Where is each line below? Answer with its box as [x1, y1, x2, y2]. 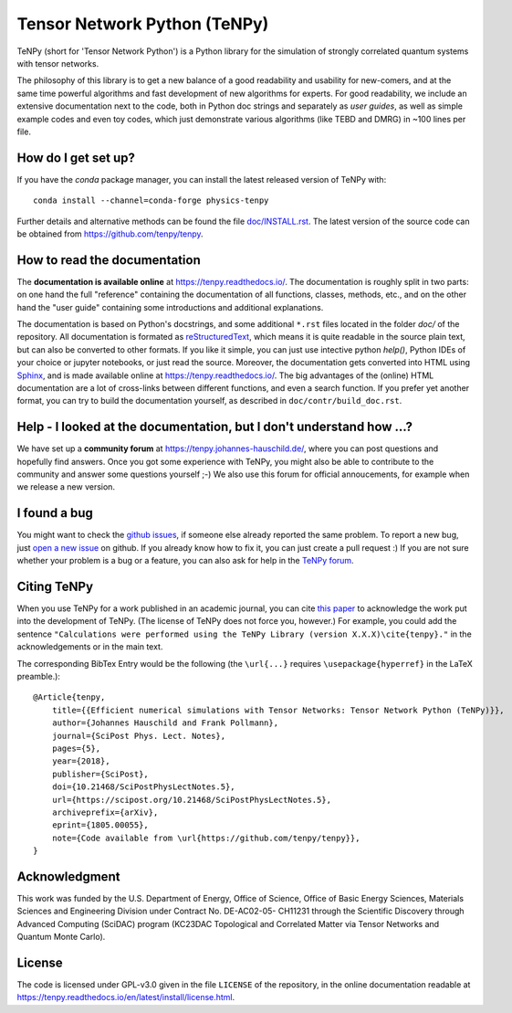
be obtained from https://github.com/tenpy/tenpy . [16, 228, 204, 239]
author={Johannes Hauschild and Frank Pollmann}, [51, 718, 278, 728]
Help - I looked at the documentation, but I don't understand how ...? [16, 419, 413, 435]
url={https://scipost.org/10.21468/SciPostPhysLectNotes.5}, [51, 795, 332, 805]
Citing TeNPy [16, 578, 94, 594]
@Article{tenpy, [33, 692, 106, 702]
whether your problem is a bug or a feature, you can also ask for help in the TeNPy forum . [16, 555, 355, 566]
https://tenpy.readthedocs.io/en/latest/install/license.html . [16, 992, 235, 1003]
